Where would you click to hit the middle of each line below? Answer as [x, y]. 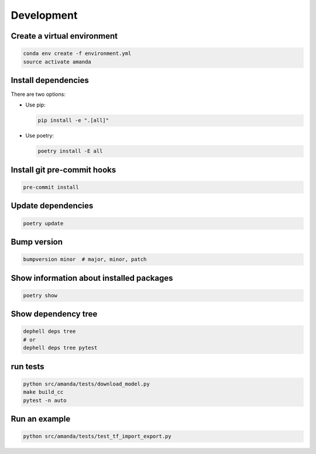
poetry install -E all [70, 151]
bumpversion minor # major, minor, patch [85, 259]
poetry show [40, 295]
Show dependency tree [54, 314]
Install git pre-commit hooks [63, 170]
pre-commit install [51, 187]
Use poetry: [40, 136]
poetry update [43, 223]
